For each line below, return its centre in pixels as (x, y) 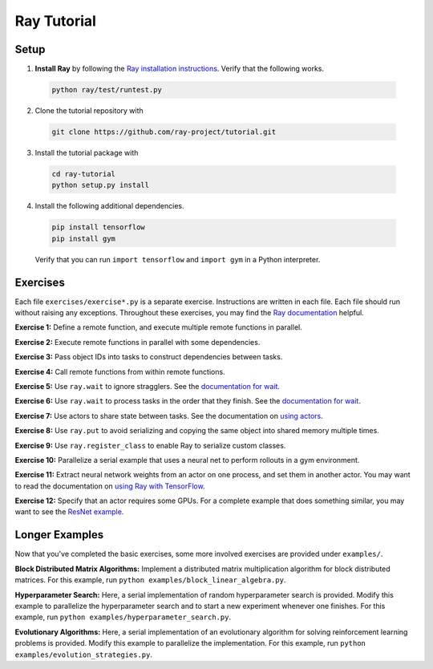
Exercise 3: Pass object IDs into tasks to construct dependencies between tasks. (149, 357)
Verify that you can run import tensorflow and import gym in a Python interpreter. (178, 259)
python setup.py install (101, 185)
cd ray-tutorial (84, 174)
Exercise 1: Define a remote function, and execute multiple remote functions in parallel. (158, 327)
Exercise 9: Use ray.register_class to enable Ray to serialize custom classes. (150, 445)
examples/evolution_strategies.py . (83, 655)
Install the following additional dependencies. (109, 206)
